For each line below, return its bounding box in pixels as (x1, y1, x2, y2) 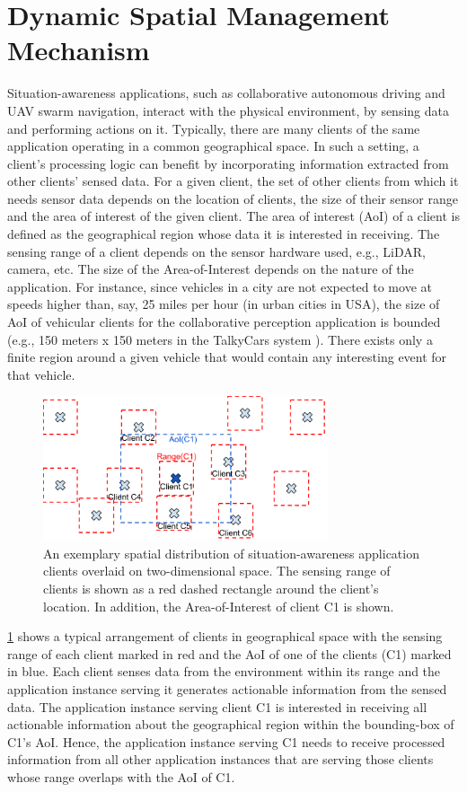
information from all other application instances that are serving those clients (7, 750, 434, 769)
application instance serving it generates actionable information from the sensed (7, 679, 447, 698)
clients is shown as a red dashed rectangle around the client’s (43, 578, 379, 597)
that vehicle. (7, 365, 75, 383)
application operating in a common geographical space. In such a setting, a (7, 136, 419, 155)
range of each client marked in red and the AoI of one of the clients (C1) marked (7, 644, 452, 663)
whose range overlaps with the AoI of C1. (7, 767, 235, 786)
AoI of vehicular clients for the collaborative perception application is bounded (7, 312, 441, 331)
